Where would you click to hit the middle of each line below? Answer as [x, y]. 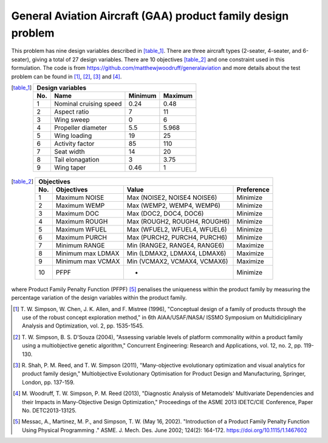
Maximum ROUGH [82, 221]
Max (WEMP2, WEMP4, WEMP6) [174, 205]
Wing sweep [72, 120]
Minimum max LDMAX [87, 253]
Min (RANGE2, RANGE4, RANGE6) [176, 245]
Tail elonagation [77, 159]
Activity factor [74, 143]
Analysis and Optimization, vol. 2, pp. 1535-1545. [83, 326]
